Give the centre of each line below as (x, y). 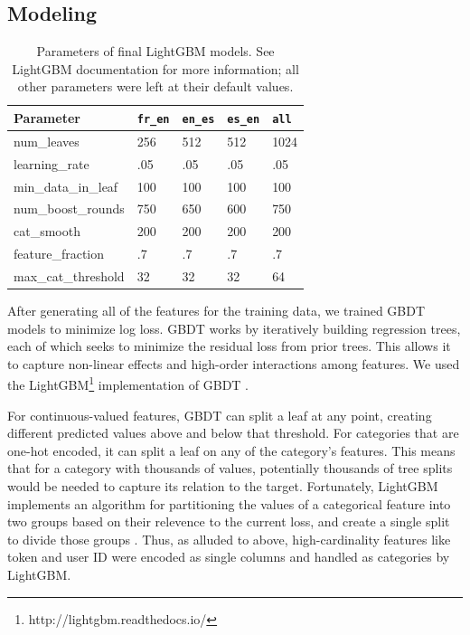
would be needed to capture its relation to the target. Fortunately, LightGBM (223, 486)
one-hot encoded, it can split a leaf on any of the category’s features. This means (231, 450)
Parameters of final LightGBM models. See (155, 51)
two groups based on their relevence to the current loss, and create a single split (229, 521)
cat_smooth (47, 231)
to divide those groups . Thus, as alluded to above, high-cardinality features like (229, 539)
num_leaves (47, 141)
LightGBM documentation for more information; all (155, 68)
